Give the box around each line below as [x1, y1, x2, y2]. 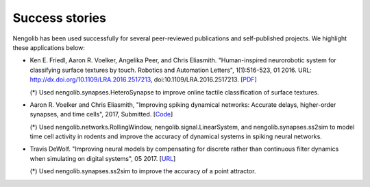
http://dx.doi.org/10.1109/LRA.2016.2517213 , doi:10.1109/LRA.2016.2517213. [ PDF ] [29, 75, 257, 84]
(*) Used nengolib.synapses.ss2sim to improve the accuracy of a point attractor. [29, 167, 256, 175]
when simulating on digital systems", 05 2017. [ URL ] [29, 154, 176, 162]
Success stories [12, 10, 106, 25]
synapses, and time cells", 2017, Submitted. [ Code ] [29, 110, 173, 119]
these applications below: [12, 43, 86, 51]
